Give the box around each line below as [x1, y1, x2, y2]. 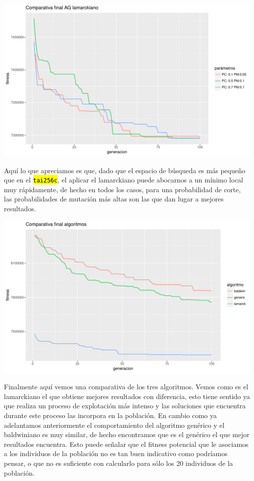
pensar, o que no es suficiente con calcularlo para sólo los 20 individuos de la [4, 458, 233, 468]
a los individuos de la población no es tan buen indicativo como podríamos [4, 448, 228, 459]
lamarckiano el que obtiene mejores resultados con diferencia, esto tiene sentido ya [4, 391, 250, 401]
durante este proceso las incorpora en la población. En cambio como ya [4, 410, 217, 421]
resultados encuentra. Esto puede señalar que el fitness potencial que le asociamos [4, 439, 249, 449]
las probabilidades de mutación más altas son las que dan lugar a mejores [4, 194, 224, 204]
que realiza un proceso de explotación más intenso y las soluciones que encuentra [4, 401, 246, 411]
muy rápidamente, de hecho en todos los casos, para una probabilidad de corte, [4, 184, 241, 194]
